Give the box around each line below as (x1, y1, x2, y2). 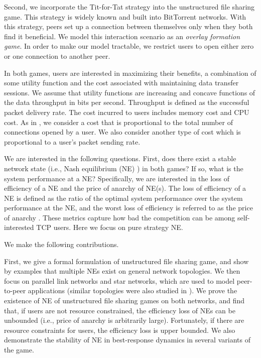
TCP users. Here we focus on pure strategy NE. (36, 222, 183, 232)
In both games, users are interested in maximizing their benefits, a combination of (4, 67, 256, 78)
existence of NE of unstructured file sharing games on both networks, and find (4, 295, 245, 306)
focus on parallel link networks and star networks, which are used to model (4, 275, 235, 286)
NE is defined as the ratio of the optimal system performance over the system (4, 192, 243, 203)
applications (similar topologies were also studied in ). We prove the (28, 285, 237, 296)
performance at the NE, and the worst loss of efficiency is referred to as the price (4, 202, 253, 213)
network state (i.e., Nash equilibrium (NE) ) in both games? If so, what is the (4, 163, 243, 173)
